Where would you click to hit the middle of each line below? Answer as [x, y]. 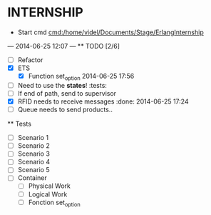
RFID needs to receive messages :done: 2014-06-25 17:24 [103, 101]
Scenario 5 [34, 170]
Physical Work [50, 186]
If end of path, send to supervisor [67, 93]
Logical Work [48, 194]
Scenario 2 [34, 146]
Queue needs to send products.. [65, 110]
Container [32, 178]
